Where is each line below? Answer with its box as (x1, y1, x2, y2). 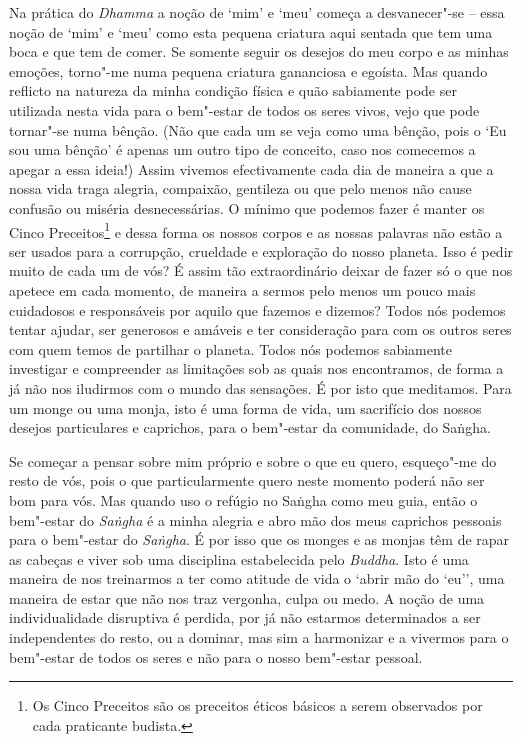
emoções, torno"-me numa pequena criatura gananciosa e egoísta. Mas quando (9, 60, 488, 81)
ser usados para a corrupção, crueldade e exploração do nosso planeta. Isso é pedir (9, 240, 514, 261)
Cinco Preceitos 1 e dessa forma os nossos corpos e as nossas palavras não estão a (9, 218, 503, 242)
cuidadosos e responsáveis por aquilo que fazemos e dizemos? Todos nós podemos (9, 299, 506, 320)
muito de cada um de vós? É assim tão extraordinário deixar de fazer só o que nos (9, 260, 513, 281)
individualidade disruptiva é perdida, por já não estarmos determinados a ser (9, 607, 481, 628)
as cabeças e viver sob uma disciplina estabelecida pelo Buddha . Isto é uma (9, 548, 469, 569)
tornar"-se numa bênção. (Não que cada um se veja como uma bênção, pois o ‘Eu (9, 119, 507, 140)
